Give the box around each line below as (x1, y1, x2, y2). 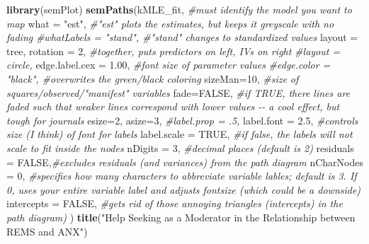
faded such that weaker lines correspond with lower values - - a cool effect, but (6, 99, 340, 114)
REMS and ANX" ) (6, 223, 88, 238)
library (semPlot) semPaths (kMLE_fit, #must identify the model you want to (6, 2, 352, 16)
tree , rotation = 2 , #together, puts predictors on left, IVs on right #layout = (6, 43, 341, 58)
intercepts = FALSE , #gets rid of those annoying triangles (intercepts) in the (6, 196, 343, 211)
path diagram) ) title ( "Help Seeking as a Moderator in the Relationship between (6, 209, 356, 224)
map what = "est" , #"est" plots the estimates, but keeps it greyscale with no (6, 16, 334, 30)
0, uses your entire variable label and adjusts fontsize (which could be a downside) (6, 182, 361, 197)
